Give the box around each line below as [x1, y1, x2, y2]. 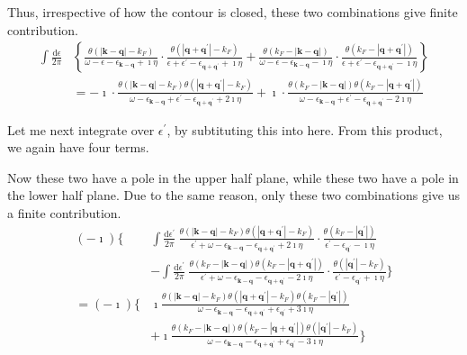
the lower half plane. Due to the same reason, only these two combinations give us [7, 186, 461, 205]
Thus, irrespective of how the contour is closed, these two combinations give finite [7, 3, 458, 21]
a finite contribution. [7, 203, 121, 222]
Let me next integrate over [7, 120, 155, 139]
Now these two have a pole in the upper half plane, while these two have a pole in [7, 168, 459, 187]
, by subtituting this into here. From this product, [166, 120, 443, 139]
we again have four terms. [7, 138, 149, 157]
